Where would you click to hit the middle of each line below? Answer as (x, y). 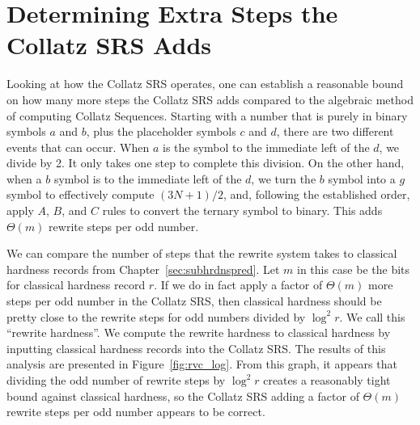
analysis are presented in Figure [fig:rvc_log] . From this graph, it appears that (202, 364)
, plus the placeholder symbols (161, 131)
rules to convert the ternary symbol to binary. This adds (242, 210)
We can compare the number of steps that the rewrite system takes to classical (202, 253)
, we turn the (284, 178)
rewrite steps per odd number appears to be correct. (136, 412)
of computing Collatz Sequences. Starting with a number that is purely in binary (207, 115)
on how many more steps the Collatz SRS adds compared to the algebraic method (210, 99)
